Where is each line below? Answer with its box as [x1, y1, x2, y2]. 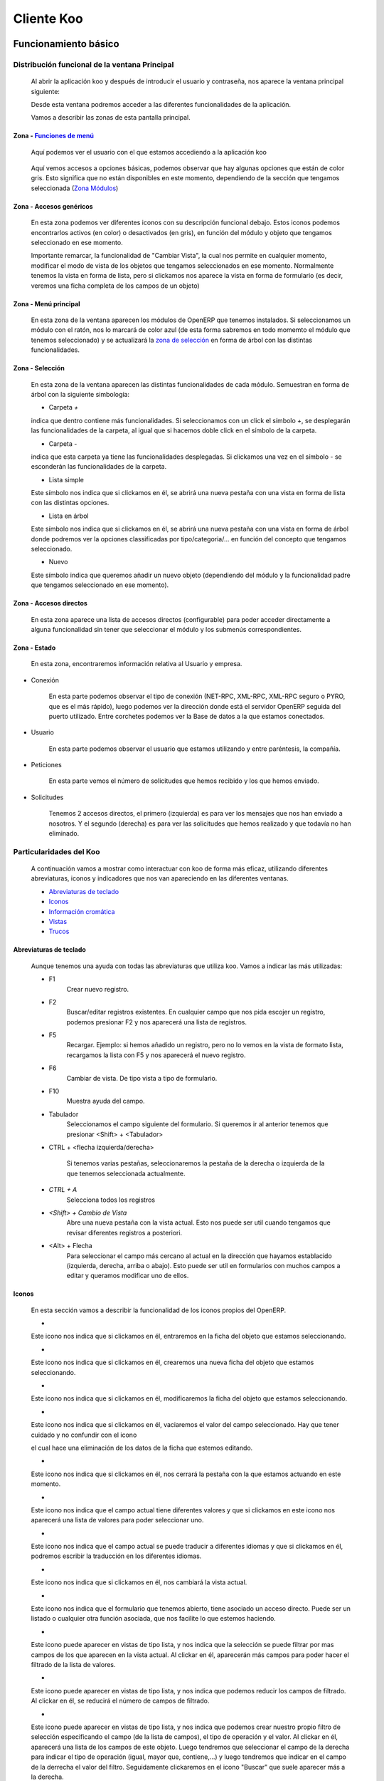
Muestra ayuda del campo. [66, 1097, 145, 1106]
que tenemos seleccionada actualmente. [66, 1169, 186, 1178]
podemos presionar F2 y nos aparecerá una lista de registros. [66, 1017, 247, 1026]
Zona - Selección [13, 364, 65, 373]
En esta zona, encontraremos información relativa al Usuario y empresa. [31, 660, 242, 668]
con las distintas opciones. [31, 499, 110, 507]
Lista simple [48, 475, 85, 484]
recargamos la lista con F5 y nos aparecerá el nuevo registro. [66, 1051, 246, 1059]
